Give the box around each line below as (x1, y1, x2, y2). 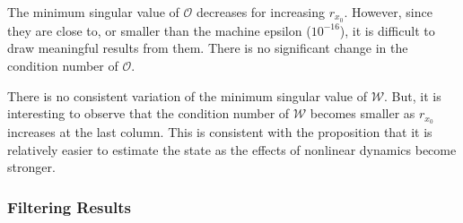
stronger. (7, 158, 56, 176)
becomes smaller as (310, 104, 415, 123)
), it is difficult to (339, 21, 435, 39)
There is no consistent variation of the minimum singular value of (7, 86, 367, 105)
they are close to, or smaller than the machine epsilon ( (7, 21, 311, 39)
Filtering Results (7, 195, 131, 218)
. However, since (344, 3, 432, 21)
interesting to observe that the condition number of (7, 104, 290, 123)
